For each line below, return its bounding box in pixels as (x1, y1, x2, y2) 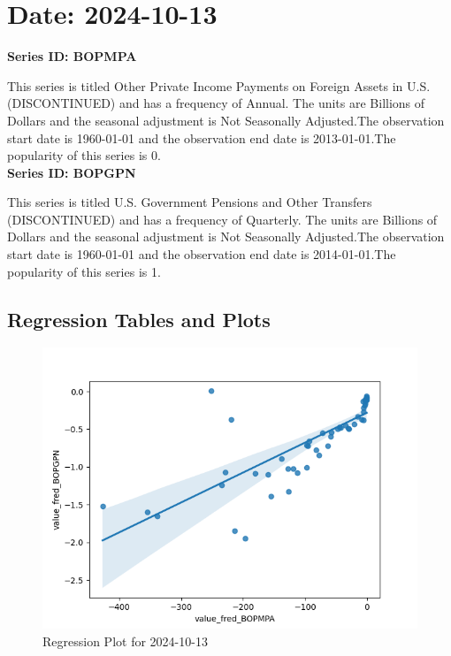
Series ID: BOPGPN (7, 163, 136, 181)
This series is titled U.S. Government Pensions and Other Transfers (7, 193, 372, 211)
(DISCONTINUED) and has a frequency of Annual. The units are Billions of (7, 94, 425, 112)
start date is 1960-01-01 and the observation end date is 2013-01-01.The (7, 128, 396, 147)
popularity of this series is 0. (7, 146, 161, 164)
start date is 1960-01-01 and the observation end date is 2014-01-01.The (7, 245, 396, 263)
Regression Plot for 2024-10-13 (42, 632, 208, 651)
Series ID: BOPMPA (7, 47, 137, 65)
